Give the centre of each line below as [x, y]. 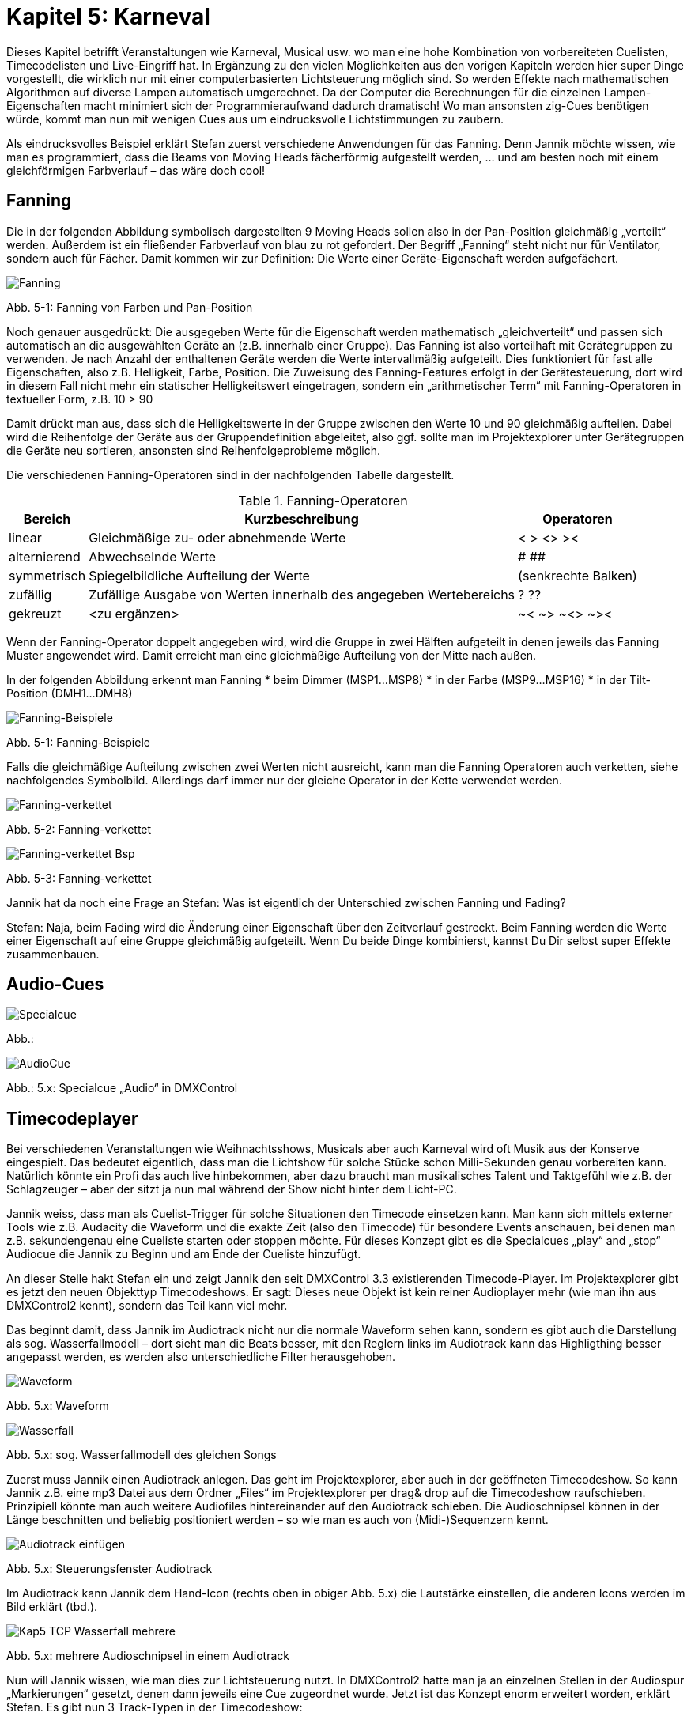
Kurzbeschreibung [302, 518]
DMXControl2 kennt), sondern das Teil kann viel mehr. [147, 1306]
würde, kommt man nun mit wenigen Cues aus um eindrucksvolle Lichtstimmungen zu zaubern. [255, 119]
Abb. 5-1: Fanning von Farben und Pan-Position [130, 307]
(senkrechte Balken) [578, 575]
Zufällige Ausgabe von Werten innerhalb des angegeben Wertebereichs [302, 594]
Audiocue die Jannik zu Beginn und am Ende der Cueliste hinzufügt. [184, 1254]
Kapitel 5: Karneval [108, 17]
